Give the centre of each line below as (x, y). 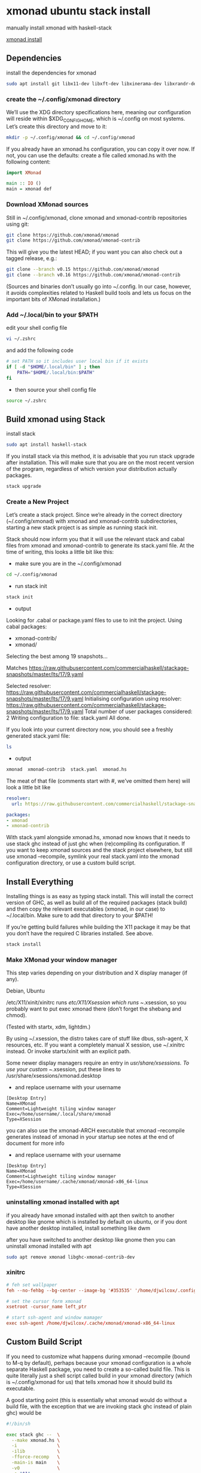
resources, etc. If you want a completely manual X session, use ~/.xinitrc (96, 1045)
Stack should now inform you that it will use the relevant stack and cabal (95, 539)
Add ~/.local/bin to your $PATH (52, 315)
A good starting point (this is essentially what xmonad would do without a (97, 1400)
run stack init (31, 586)
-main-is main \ (36, 1463)
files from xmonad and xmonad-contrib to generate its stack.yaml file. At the (100, 545)
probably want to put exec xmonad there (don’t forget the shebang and (94, 1009)
